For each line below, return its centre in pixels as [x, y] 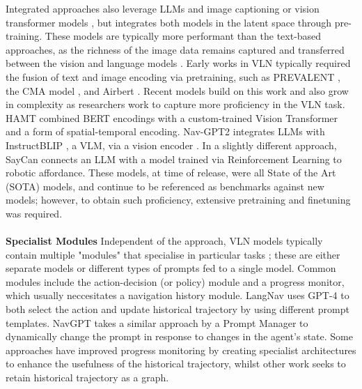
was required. [34, 213]
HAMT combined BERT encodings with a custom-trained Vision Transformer [172, 117]
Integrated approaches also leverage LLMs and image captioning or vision [163, 8]
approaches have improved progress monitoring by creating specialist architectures [181, 350]
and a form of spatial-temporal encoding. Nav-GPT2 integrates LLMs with [165, 131]
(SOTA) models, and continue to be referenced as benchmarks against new [165, 186]
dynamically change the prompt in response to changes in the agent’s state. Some [179, 336]
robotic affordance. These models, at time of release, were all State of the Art [171, 173]
